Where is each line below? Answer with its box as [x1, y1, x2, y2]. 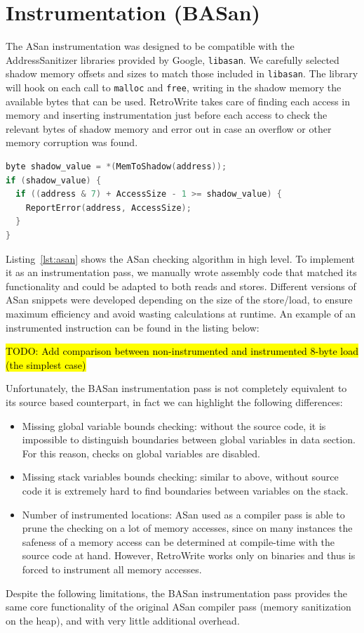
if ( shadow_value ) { [6, 175, 102, 185]
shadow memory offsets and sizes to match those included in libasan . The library [6, 66, 358, 81]
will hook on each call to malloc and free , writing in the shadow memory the [6, 80, 342, 95]
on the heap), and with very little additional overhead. [6, 613, 240, 627]
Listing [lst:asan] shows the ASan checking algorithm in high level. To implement [6, 251, 356, 266]
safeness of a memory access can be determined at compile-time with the [22, 534, 335, 549]
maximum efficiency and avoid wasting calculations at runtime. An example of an [6, 306, 356, 320]
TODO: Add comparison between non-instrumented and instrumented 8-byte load [6, 344, 359, 358]
